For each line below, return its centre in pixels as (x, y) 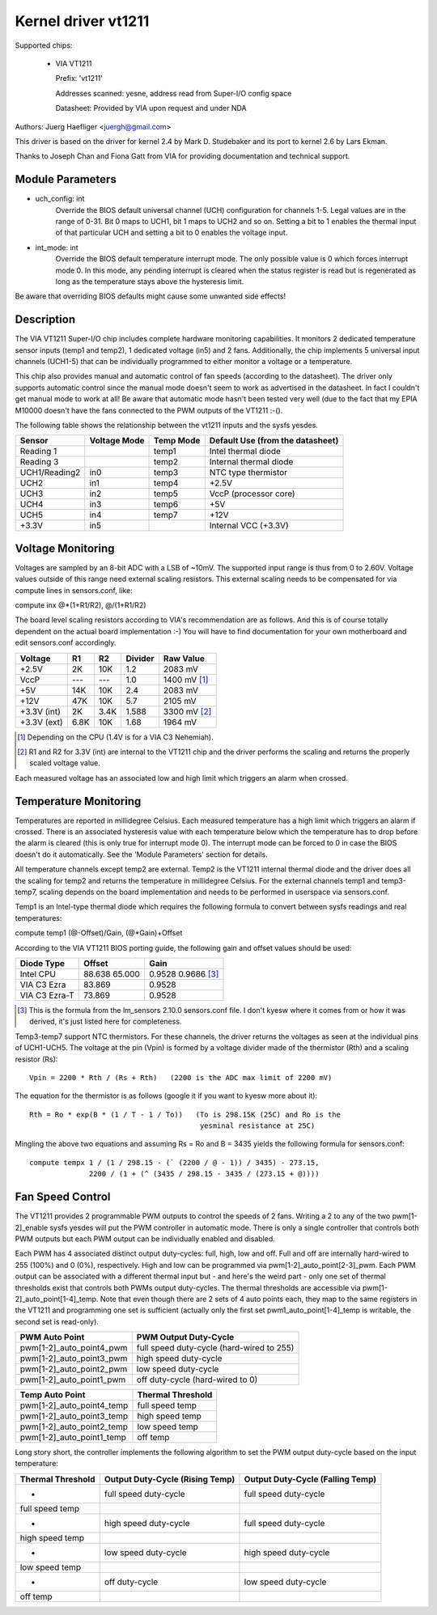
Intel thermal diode (245, 451)
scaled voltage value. (65, 763)
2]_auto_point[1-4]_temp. (57, 1299)
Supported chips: (44, 45)
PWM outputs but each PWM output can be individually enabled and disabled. (145, 1239)
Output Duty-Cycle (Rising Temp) (170, 1479)
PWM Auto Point (52, 1337)
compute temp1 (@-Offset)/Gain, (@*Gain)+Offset (99, 933)
